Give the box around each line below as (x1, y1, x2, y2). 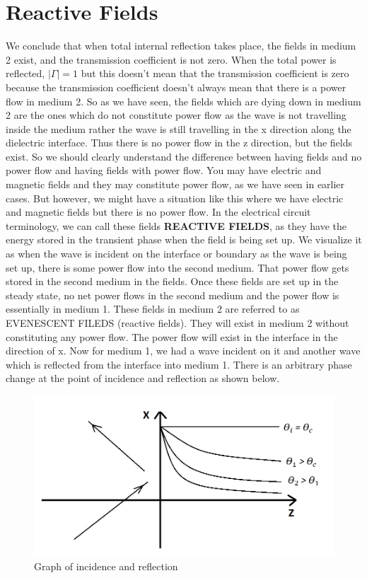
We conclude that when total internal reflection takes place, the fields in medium (6, 38, 356, 53)
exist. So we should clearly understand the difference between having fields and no (6, 149, 362, 163)
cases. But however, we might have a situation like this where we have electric (6, 190, 344, 205)
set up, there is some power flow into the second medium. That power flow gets (6, 260, 349, 274)
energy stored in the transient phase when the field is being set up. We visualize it (6, 232, 362, 247)
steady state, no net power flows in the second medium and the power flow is (6, 287, 339, 302)
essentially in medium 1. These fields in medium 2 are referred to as (6, 301, 300, 316)
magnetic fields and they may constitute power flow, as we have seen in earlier (6, 177, 345, 192)
